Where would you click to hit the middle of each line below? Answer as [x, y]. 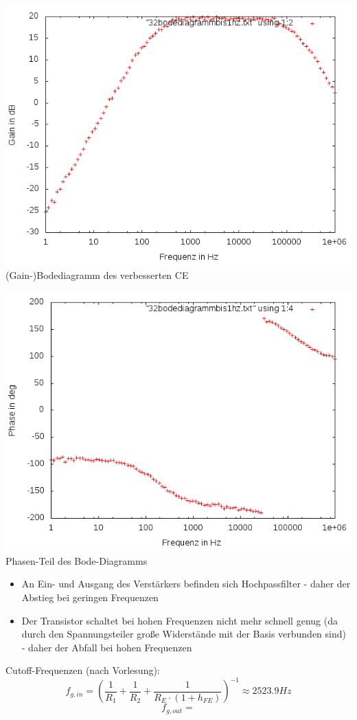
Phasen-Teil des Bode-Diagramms [77, 560]
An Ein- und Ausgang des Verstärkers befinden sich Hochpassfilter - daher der [186, 584]
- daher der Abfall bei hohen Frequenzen [107, 647]
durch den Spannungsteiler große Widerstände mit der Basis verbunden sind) [184, 634]
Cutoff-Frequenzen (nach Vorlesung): [83, 670]
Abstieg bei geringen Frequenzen [90, 597]
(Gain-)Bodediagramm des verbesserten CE [97, 274]
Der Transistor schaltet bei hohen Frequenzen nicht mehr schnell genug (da [180, 620]
